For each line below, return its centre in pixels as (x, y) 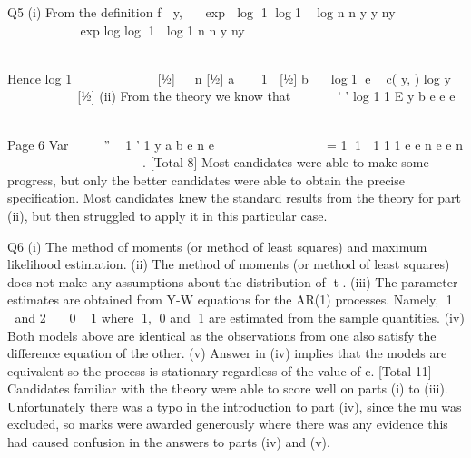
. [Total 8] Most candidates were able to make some (286, 162)
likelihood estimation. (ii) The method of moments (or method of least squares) (229, 264)
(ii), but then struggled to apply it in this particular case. (167, 215)
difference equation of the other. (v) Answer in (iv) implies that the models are (227, 353)
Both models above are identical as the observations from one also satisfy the (222, 335)
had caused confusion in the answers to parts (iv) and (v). (169, 442)
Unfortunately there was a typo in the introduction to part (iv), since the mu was (235, 406)
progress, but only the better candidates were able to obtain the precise (206, 179)
